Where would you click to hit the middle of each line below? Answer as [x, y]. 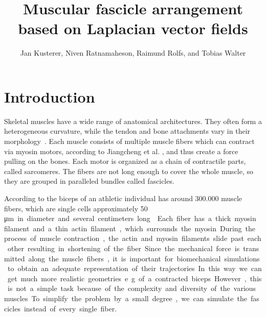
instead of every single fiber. [70, 308]
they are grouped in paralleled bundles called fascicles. [89, 181]
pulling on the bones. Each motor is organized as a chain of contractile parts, [125, 161]
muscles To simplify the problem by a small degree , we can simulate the [126, 298]
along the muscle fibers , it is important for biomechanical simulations [144, 258]
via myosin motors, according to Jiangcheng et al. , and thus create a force [121, 151]
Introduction [50, 96]
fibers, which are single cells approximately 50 [76, 208]
